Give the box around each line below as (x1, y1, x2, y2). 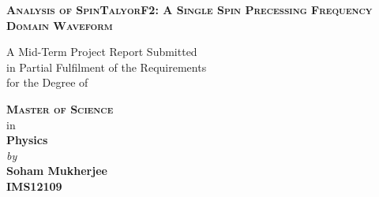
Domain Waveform (6, 17, 113, 33)
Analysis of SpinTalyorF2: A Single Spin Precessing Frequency (6, 2, 373, 17)
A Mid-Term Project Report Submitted (6, 43, 197, 60)
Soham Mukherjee (6, 162, 107, 179)
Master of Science (6, 100, 114, 117)
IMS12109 (6, 177, 62, 194)
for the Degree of (6, 74, 88, 91)
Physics (6, 132, 48, 148)
